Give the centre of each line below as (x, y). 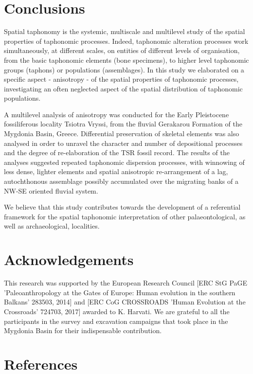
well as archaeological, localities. (52, 226)
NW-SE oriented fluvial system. (51, 190)
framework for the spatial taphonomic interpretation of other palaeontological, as (125, 216)
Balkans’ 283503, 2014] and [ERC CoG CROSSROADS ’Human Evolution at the (125, 302)
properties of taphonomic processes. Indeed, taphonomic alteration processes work (126, 41)
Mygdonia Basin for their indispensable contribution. (83, 330)
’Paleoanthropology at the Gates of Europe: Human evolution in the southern (120, 292)
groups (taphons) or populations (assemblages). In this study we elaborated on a (124, 69)
